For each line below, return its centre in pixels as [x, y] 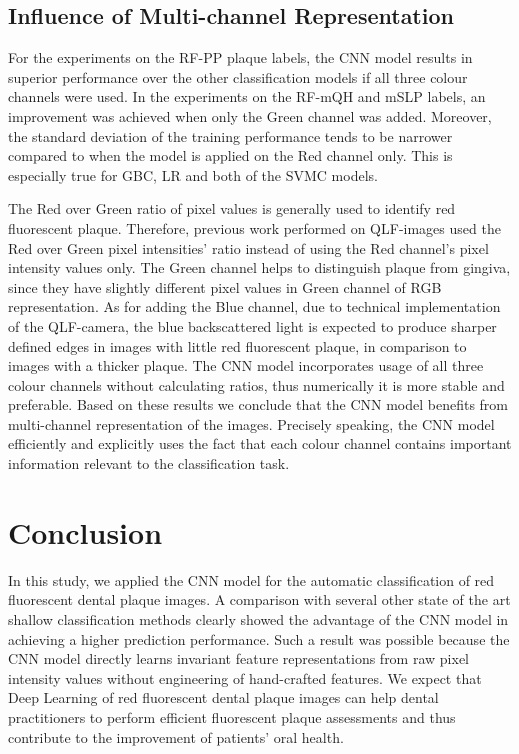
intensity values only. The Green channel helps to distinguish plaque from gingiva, [259, 267]
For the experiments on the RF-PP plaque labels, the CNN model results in [240, 57]
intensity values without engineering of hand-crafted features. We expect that [245, 677]
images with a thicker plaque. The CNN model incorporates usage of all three [246, 365]
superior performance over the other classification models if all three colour [238, 76]
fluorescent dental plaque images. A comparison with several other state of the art [259, 599]
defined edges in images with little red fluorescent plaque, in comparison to [237, 345]
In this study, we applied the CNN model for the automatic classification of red [251, 579]
